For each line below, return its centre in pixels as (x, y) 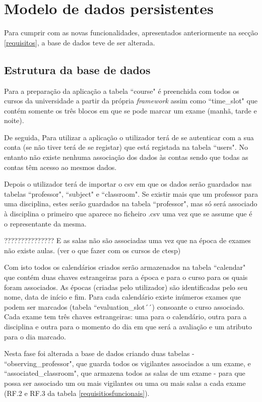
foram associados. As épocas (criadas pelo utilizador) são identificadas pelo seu (126, 287)
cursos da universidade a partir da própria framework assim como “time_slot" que (131, 101)
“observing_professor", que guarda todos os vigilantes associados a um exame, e (127, 363)
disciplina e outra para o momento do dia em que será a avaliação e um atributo (128, 326)
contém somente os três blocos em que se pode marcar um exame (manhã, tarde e (130, 110)
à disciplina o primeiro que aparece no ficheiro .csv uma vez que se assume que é (128, 214)
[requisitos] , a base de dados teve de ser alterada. (80, 42)
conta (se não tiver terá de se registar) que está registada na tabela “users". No (126, 147)
